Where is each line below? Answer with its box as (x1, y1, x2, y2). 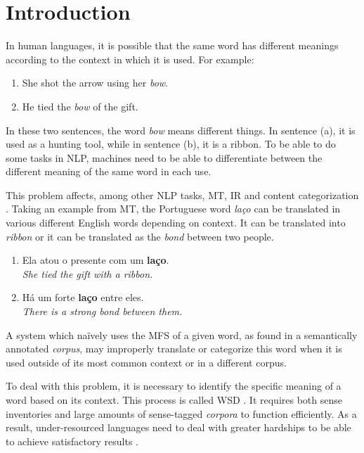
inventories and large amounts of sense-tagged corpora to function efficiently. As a (6, 406, 357, 421)
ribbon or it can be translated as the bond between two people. (6, 229, 274, 243)
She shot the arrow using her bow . (22, 75, 168, 90)
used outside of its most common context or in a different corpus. (6, 355, 287, 369)
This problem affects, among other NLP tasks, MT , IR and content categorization (6, 187, 359, 202)
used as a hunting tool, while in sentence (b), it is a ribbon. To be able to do (6, 136, 336, 151)
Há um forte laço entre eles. (22, 290, 144, 305)
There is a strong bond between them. (22, 304, 183, 319)
